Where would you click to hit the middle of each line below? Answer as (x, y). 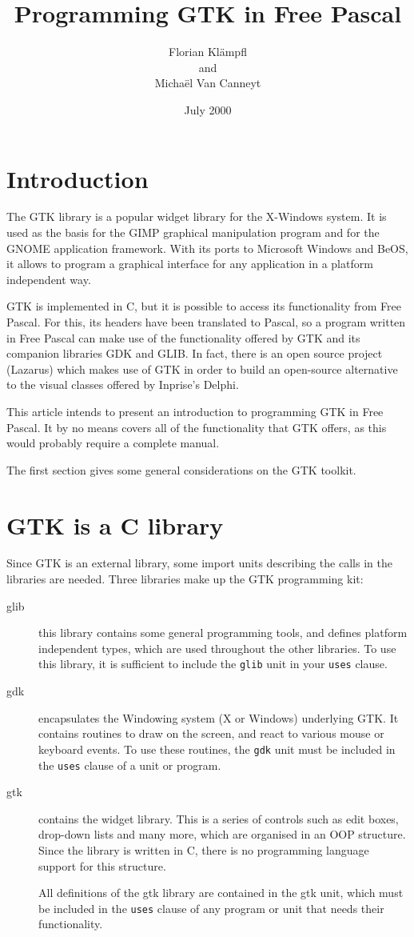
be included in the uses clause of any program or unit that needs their (211, 908)
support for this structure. (102, 865)
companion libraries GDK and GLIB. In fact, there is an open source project (195, 353)
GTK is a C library (115, 525)
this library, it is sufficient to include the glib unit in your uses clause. (213, 664)
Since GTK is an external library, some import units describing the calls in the (199, 563)
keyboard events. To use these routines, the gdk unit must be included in (217, 749)
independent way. (49, 279)
